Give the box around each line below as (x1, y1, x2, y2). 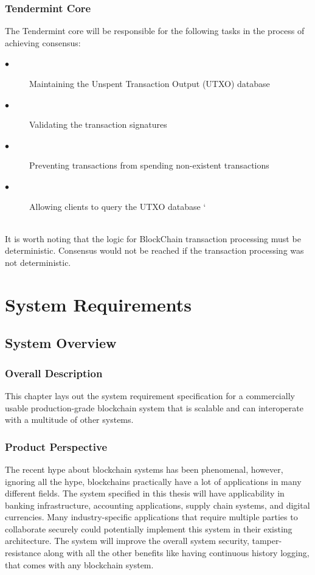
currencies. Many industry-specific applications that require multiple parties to (5, 511, 298, 523)
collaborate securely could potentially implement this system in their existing (5, 522, 292, 535)
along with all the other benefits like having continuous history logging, (43, 546, 310, 559)
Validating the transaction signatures (29, 118, 167, 131)
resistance (5, 546, 41, 559)
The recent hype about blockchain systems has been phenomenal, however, (5, 462, 283, 475)
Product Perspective (5, 439, 108, 454)
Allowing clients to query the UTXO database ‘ (29, 200, 206, 212)
